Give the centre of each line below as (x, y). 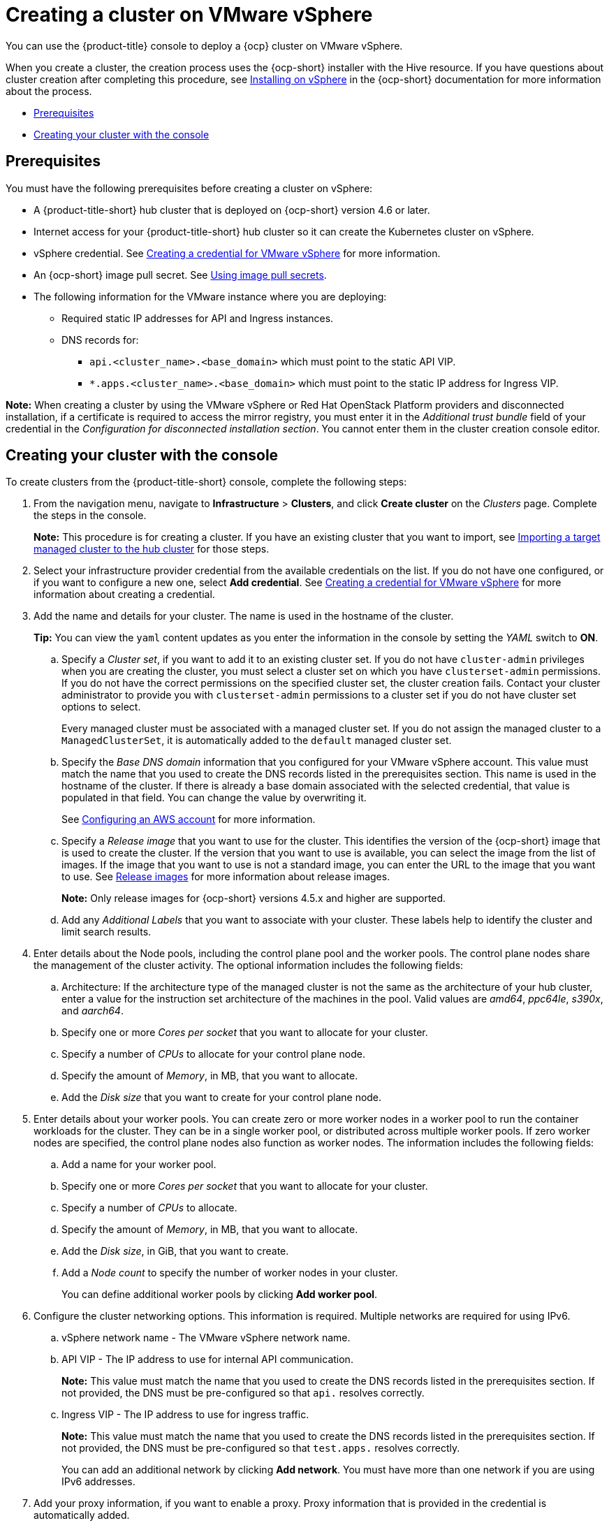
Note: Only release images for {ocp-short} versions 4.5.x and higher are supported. (254, 898)
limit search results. (107, 932)
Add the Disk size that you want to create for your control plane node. (222, 1098)
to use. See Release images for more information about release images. (226, 877)
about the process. (49, 91)
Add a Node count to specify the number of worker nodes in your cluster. (230, 1273)
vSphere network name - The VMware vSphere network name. (206, 1338)
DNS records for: (100, 340)
